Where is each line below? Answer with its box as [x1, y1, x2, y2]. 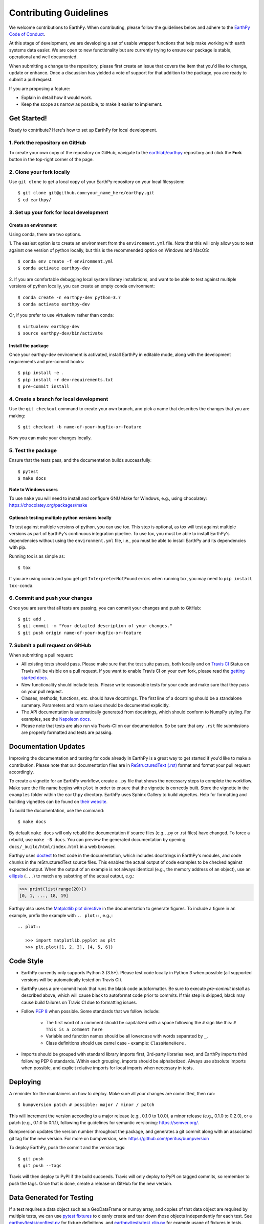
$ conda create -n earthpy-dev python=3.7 [18, 294, 121, 300]
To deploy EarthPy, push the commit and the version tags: [9, 1145, 126, 1151]
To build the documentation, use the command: [9, 807, 105, 813]
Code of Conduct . [9, 31, 45, 37]
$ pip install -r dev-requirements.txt [18, 377, 113, 382]
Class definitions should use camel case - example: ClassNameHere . [45, 1040, 187, 1046]
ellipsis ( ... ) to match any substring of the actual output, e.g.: [9, 873, 134, 879]
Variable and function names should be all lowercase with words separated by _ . [45, 1033, 208, 1039]
